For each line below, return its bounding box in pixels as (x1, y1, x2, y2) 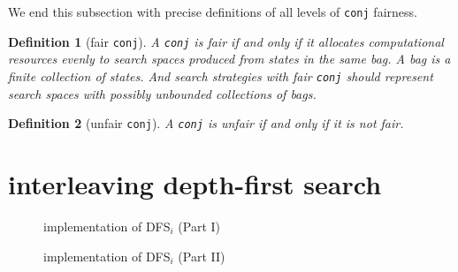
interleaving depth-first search (8, 166, 382, 201)
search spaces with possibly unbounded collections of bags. (8, 84, 317, 102)
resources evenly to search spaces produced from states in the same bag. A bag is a (8, 49, 451, 68)
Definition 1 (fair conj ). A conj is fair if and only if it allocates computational (8, 32, 444, 50)
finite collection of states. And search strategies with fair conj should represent (8, 66, 433, 85)
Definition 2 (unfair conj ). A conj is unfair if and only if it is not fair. (8, 114, 404, 132)
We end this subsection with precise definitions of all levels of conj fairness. (8, 3, 417, 20)
